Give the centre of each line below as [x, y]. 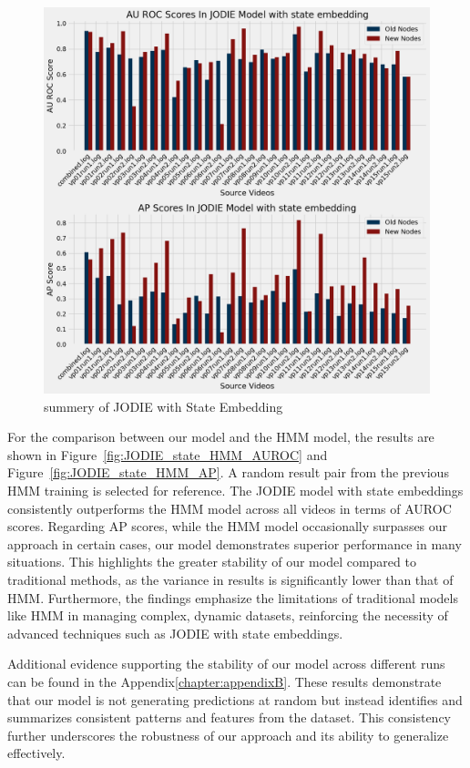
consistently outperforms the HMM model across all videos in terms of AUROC [230, 508]
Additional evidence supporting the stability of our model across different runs [226, 664]
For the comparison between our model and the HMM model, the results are [221, 437]
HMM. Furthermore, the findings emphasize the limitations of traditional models [233, 597]
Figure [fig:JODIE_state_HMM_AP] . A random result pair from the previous [228, 472]
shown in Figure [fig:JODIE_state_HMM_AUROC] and [168, 454]
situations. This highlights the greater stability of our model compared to [212, 562]
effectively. [36, 753]
